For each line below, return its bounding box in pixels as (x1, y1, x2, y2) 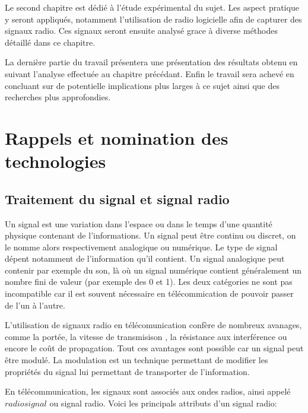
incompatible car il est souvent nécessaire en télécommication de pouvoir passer (5, 287, 294, 300)
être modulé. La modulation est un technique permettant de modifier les (5, 354, 268, 366)
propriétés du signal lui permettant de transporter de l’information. (5, 365, 250, 377)
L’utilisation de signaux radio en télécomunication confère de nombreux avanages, (5, 319, 302, 331)
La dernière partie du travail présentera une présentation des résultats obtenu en (5, 56, 298, 68)
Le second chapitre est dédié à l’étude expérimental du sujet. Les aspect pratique (5, 1, 299, 13)
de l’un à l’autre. (5, 298, 65, 311)
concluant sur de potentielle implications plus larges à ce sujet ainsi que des (5, 79, 280, 91)
